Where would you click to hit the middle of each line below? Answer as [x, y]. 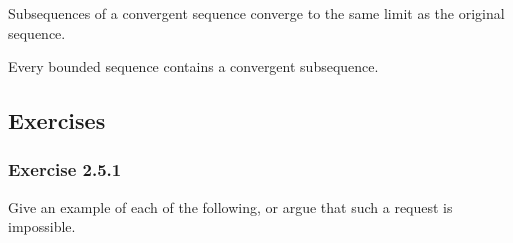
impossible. [42, 226]
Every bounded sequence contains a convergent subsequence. [193, 66]
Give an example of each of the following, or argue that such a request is [230, 206]
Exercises [57, 120]
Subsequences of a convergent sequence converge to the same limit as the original [256, 13]
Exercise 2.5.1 [65, 169]
